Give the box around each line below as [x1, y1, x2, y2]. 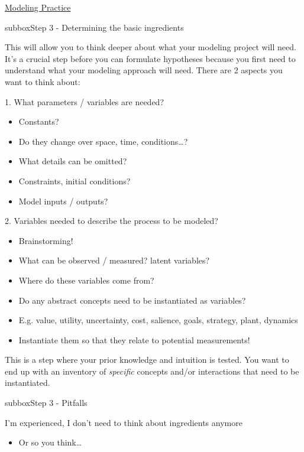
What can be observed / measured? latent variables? [18, 254, 210, 266]
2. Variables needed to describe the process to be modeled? [5, 214, 218, 227]
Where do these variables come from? [18, 274, 154, 286]
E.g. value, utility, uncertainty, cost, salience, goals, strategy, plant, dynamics [18, 314, 298, 326]
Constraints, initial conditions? [18, 174, 131, 187]
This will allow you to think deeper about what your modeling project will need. [5, 41, 296, 53]
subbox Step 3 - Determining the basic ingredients [5, 21, 184, 33]
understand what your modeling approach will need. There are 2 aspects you [5, 64, 283, 76]
